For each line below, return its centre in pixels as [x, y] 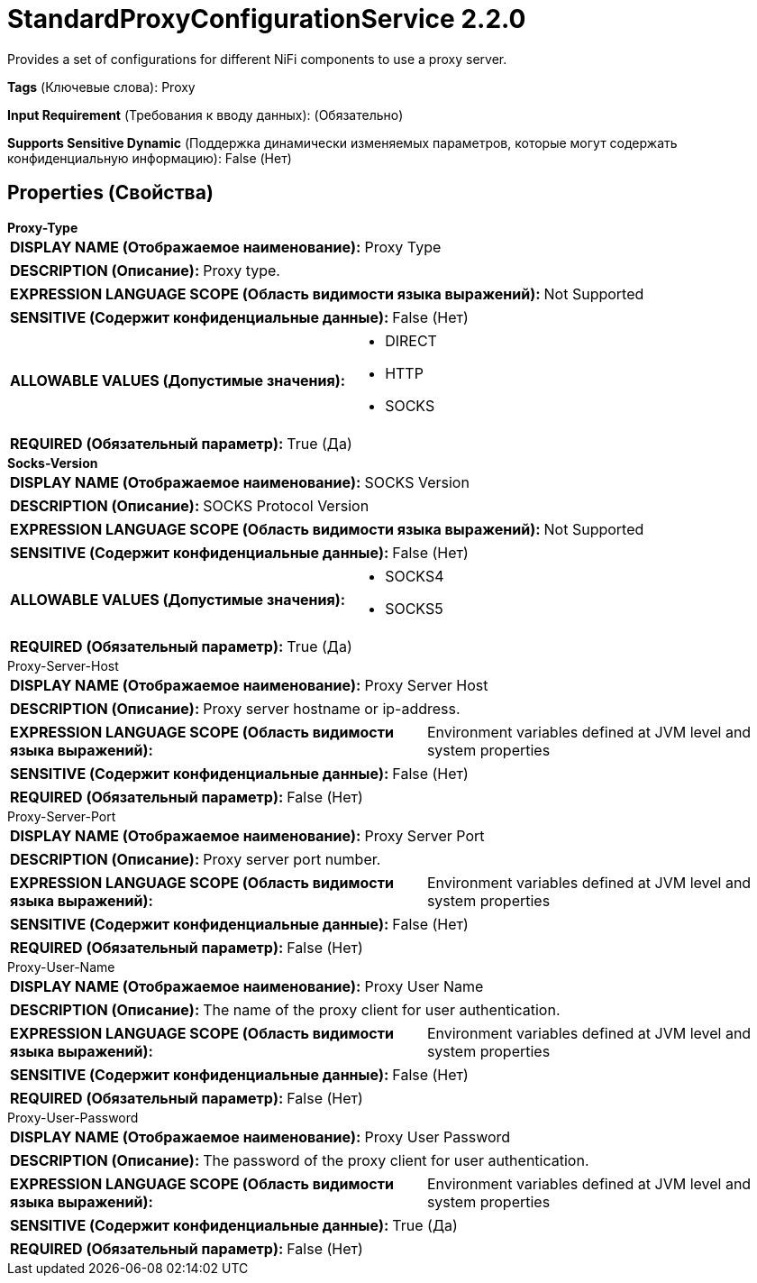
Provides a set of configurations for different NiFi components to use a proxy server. [257, 59]
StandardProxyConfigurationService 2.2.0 [267, 19]
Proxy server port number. [292, 859]
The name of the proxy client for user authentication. [382, 1009]
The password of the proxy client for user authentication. [396, 1160]
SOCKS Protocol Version [286, 505]
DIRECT [411, 340]
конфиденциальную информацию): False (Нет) [150, 158]
